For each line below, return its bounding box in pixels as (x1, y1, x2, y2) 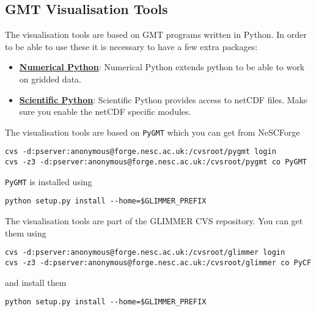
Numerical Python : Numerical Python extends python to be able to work (19, 60, 305, 73)
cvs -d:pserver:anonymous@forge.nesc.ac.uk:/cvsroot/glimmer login (5, 248, 285, 257)
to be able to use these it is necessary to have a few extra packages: (5, 40, 258, 53)
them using (5, 226, 46, 239)
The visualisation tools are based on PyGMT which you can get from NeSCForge (5, 125, 300, 138)
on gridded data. (19, 72, 81, 85)
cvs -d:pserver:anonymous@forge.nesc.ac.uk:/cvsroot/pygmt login (5, 147, 276, 156)
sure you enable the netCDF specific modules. (19, 105, 191, 118)
